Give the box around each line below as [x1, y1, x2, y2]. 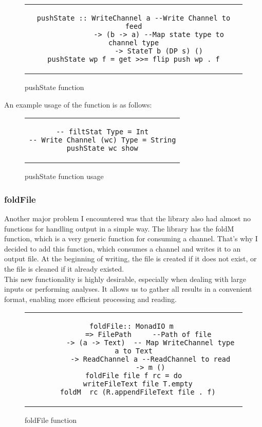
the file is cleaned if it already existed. [4, 263, 124, 274]
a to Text [115, 347, 153, 355]
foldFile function [25, 415, 77, 425]
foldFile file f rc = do [85, 371, 182, 380]
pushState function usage [25, 171, 104, 182]
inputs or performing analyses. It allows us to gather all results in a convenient [4, 283, 252, 294]
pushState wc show [66, 144, 138, 153]
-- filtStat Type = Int [56, 128, 149, 136]
